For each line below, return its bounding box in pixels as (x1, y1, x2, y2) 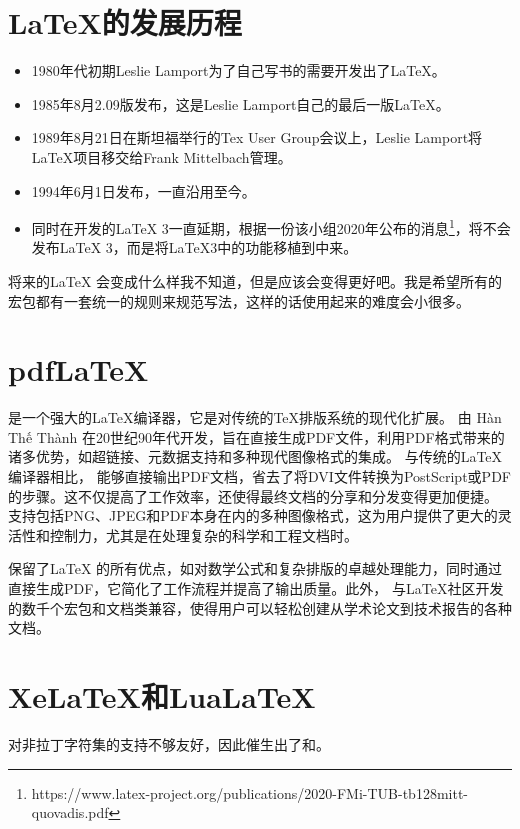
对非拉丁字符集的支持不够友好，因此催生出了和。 (8, 733, 330, 754)
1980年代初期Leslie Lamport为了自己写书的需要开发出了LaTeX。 (31, 60, 446, 81)
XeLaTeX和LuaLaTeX (8, 675, 316, 716)
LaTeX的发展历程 (8, 2, 242, 43)
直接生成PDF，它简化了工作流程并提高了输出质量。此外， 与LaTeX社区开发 (8, 578, 504, 598)
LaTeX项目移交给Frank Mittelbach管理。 (31, 146, 292, 167)
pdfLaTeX (8, 349, 149, 390)
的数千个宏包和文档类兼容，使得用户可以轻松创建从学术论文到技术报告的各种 (8, 597, 512, 618)
